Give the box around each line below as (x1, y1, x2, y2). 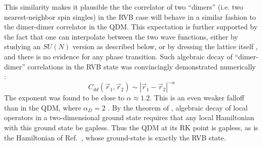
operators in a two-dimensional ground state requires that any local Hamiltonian (4, 112, 254, 123)
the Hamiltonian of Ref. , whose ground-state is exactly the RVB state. (4, 132, 226, 142)
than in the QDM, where (4, 102, 81, 113)
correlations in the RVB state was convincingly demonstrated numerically (27, 61, 256, 71)
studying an (4, 41, 41, 52)
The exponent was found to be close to (4, 92, 125, 103)
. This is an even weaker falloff (149, 92, 244, 103)
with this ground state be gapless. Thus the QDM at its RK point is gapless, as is (4, 122, 258, 133)
